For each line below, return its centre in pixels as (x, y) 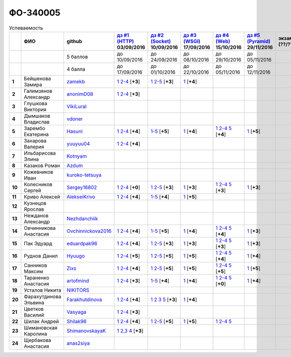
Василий (34, 315)
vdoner (75, 119)
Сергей (32, 190)
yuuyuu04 (78, 144)
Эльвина (34, 302)
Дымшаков (37, 115)
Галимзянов (38, 91)
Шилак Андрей (41, 321)
